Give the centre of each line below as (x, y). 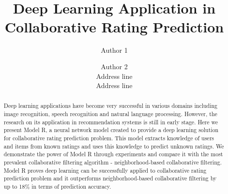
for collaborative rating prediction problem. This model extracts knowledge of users (109, 138)
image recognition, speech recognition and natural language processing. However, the (110, 114)
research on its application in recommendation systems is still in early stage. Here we (111, 122)
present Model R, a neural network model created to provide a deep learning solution (111, 130)
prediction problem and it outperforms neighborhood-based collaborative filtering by (110, 178)
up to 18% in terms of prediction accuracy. (57, 187)
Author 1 (114, 50)
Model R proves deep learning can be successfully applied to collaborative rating (105, 170)
